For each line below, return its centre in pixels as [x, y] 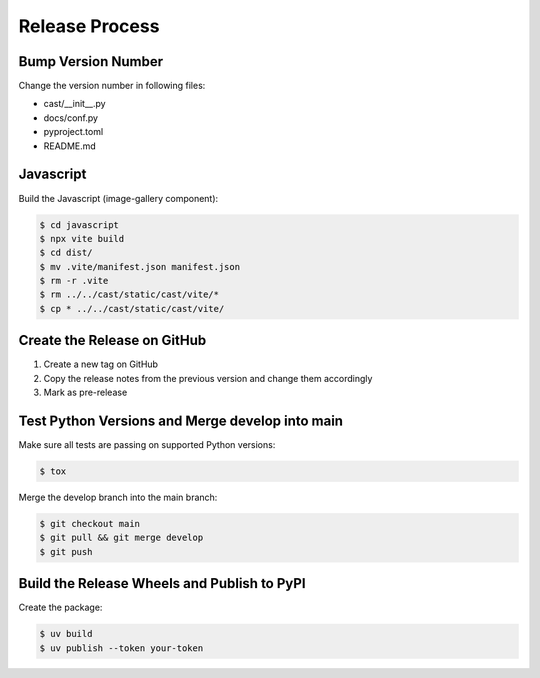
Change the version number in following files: [112, 86]
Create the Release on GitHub [112, 340]
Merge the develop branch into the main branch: [118, 497]
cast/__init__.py [74, 104]
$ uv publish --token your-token [121, 648]
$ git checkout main [89, 523]
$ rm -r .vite [74, 281]
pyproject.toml [73, 132]
